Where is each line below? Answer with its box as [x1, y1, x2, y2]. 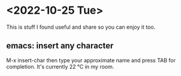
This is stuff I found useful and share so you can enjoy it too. [6, 23, 156, 31]
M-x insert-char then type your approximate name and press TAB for [6, 56, 176, 63]
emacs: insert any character [6, 41, 114, 51]
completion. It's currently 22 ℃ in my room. [6, 63, 114, 70]
